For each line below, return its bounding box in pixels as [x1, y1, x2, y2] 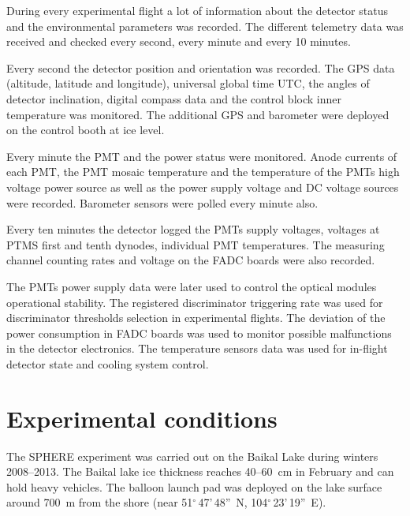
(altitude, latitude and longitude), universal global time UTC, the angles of [6, 75, 370, 92]
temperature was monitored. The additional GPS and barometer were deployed [6, 106, 389, 122]
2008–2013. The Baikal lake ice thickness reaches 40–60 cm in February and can [6, 463, 394, 480]
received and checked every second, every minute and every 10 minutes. [6, 33, 351, 50]
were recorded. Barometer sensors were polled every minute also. [6, 194, 319, 211]
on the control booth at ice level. [6, 122, 165, 138]
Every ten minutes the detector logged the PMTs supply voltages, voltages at [6, 221, 380, 237]
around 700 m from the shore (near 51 [6, 494, 193, 510]
